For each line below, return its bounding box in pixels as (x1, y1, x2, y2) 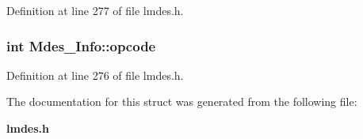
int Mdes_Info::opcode (6, 36, 156, 55)
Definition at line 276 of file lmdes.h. (6, 66, 184, 83)
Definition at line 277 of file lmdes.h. (6, 2, 184, 18)
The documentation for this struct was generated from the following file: (6, 93, 357, 110)
